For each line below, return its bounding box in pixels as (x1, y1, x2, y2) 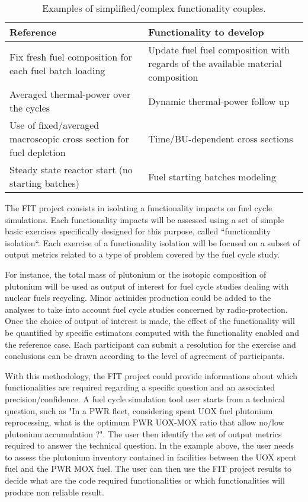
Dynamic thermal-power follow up (148, 94, 290, 108)
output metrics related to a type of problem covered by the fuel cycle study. (5, 248, 280, 260)
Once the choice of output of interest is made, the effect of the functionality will (5, 314, 295, 327)
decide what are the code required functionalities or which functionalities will (5, 474, 285, 487)
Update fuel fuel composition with (148, 43, 290, 56)
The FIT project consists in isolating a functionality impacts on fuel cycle (5, 202, 272, 214)
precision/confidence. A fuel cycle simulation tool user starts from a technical (5, 392, 285, 405)
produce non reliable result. (5, 485, 104, 498)
